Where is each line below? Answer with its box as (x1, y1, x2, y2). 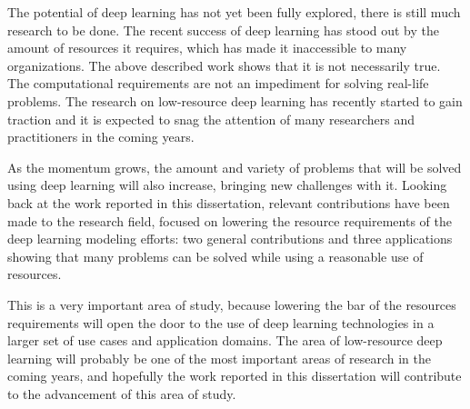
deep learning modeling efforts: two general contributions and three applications (7, 229, 453, 248)
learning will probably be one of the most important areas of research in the (7, 348, 431, 367)
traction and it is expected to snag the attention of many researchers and (7, 109, 415, 128)
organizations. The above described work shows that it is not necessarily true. (7, 55, 441, 75)
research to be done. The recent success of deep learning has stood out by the (7, 20, 440, 39)
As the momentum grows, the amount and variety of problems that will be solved (7, 157, 462, 176)
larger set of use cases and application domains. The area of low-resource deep (7, 331, 443, 350)
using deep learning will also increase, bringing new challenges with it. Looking (7, 175, 447, 195)
